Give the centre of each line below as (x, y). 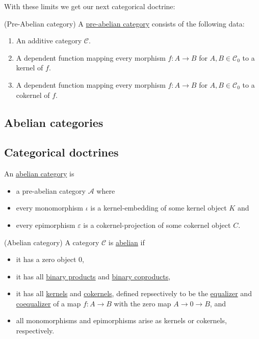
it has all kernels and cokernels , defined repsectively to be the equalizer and (134, 293)
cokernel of (33, 95)
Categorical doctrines (61, 152)
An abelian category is (39, 174)
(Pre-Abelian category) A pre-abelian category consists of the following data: (124, 23)
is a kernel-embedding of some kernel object (159, 208)
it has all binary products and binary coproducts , (93, 276)
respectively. (35, 331)
